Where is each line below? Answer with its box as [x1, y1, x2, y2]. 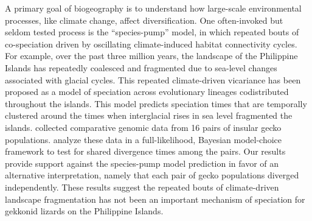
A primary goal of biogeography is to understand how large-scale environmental [5, 2, 302, 14]
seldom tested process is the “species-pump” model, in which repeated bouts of [5, 26, 299, 38]
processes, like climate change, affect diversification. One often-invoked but [5, 13, 283, 26]
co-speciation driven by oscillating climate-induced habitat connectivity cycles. [5, 37, 297, 50]
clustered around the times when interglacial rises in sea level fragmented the [5, 109, 293, 122]
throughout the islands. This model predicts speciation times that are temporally [5, 97, 307, 110]
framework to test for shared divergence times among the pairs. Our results [5, 145, 286, 158]
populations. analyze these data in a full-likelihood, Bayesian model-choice [5, 133, 282, 146]
